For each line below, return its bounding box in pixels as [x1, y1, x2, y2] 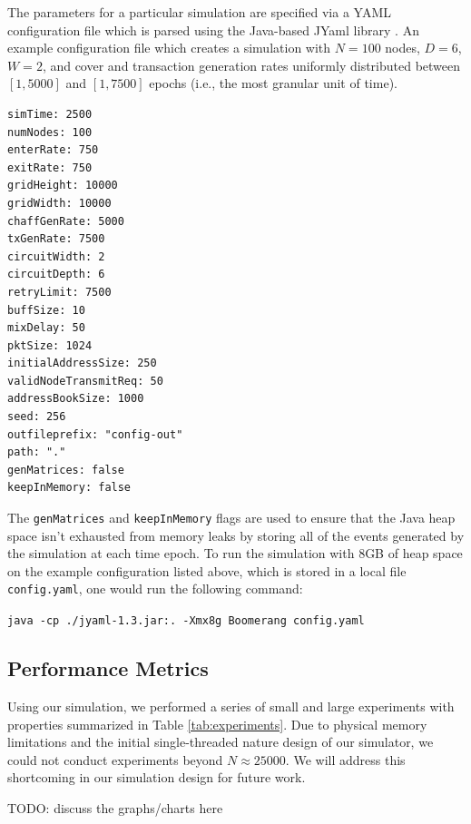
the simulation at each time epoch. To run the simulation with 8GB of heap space [7, 544, 463, 563]
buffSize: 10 [7, 303, 85, 317]
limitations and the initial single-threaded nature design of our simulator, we [7, 732, 434, 751]
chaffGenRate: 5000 [7, 214, 124, 228]
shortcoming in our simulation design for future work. [7, 768, 306, 787]
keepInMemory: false [7, 481, 132, 495]
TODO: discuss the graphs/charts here [7, 798, 223, 817]
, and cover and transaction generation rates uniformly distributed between [42, 55, 461, 74]
